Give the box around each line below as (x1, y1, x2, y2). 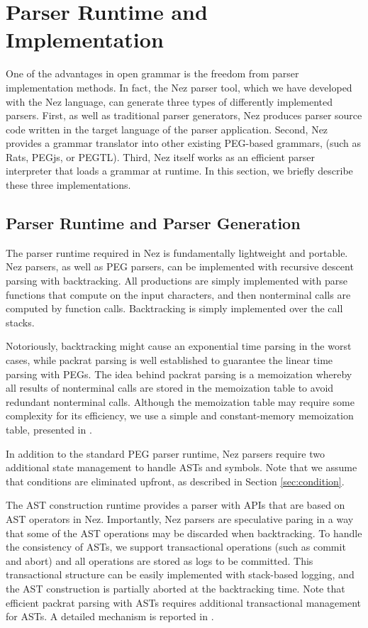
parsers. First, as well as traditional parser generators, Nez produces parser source (6, 108, 362, 123)
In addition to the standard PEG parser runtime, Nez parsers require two (6, 446, 325, 461)
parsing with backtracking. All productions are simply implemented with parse (6, 273, 347, 288)
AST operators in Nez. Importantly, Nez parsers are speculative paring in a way (6, 511, 354, 526)
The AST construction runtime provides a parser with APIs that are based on (6, 497, 345, 512)
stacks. (6, 314, 35, 329)
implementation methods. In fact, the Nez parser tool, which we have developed (6, 79, 352, 94)
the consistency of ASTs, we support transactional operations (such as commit (6, 539, 346, 554)
